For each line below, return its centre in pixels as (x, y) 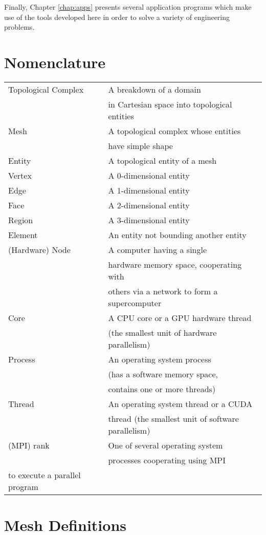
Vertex (20, 175)
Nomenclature (55, 62)
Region (21, 220)
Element (23, 234)
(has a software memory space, (163, 374)
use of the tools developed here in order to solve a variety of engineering (117, 17)
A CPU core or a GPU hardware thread (180, 317)
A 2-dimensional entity (149, 205)
